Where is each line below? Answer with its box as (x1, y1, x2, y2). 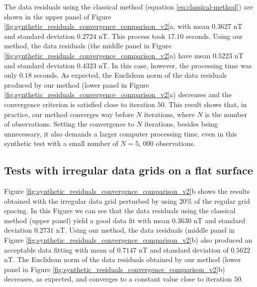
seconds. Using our (186, 30, 243, 41)
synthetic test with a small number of (4, 138, 118, 148)
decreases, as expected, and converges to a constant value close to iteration (4, 274, 232, 284)
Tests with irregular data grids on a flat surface (4, 162, 253, 178)
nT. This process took (98, 30, 166, 41)
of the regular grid (194, 195, 250, 206)
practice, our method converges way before (4, 109, 134, 119)
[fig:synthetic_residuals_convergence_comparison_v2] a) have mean (4, 50, 211, 60)
